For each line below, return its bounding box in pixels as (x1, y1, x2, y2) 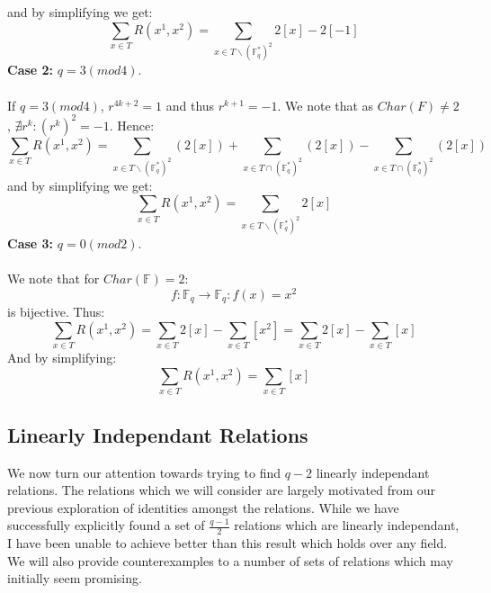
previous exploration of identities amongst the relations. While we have (7, 498, 399, 517)
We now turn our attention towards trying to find (7, 463, 281, 481)
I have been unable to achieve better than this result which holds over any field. (7, 534, 448, 553)
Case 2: (7, 60, 54, 79)
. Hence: (109, 115, 155, 134)
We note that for (7, 269, 100, 288)
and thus (165, 95, 215, 114)
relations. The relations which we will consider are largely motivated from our (7, 481, 436, 499)
